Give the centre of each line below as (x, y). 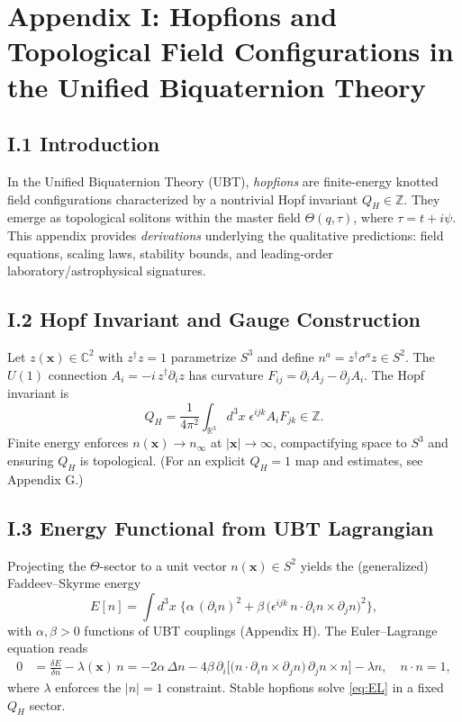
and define (285, 356)
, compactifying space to (340, 442)
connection (78, 374)
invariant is (38, 392)
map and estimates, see (359, 460)
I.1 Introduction (84, 144)
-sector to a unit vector (163, 565)
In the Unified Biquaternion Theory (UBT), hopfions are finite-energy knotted (223, 180)
